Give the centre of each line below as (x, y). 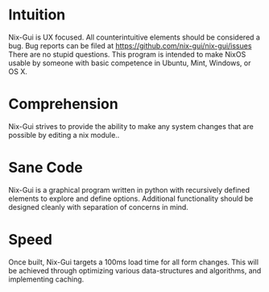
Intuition (37, 15)
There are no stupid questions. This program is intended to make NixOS (127, 54)
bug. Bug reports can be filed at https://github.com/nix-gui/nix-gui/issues (130, 45)
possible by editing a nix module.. (64, 135)
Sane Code (46, 168)
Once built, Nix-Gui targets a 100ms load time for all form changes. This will (134, 262)
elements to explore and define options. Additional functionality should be (131, 198)
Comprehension (63, 104)
